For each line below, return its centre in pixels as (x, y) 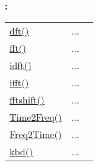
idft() (20, 65)
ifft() (19, 83)
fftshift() (27, 100)
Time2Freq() (36, 117)
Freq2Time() (36, 134)
